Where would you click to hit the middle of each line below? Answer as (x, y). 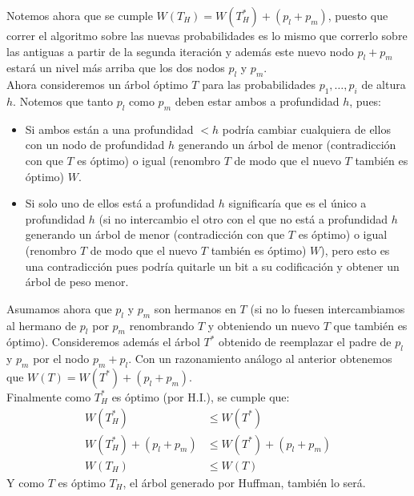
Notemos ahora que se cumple (80, 15)
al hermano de (42, 325)
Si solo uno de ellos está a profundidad (120, 203)
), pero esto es (355, 250)
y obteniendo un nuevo (264, 325)
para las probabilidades (259, 85)
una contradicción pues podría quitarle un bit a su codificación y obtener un (212, 266)
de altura (384, 85)
